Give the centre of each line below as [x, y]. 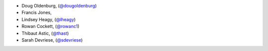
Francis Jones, [37, 13]
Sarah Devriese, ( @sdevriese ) [52, 40]
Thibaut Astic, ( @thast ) [45, 33]
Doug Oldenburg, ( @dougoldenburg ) [59, 6]
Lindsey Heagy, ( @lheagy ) [49, 19]
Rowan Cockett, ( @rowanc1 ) [50, 26]
